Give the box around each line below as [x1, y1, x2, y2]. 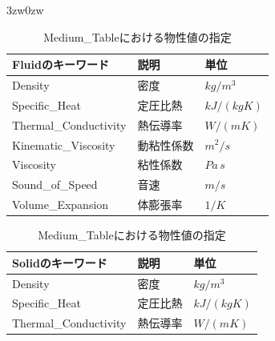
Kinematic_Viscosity [12, 136, 115, 153]
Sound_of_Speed [12, 176, 98, 193]
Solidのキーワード [12, 254, 107, 271]
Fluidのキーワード [12, 56, 109, 73]
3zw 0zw [6, 2, 44, 18]
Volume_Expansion [12, 196, 109, 213]
